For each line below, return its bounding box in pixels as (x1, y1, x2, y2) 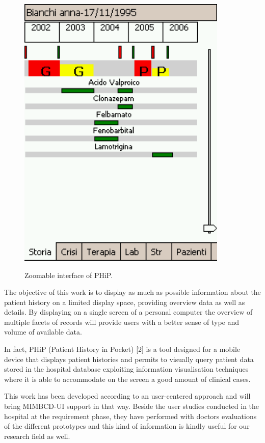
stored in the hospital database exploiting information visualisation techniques (4, 364, 249, 374)
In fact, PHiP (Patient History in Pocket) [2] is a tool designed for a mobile (4, 344, 241, 354)
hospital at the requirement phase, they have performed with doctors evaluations (4, 410, 257, 421)
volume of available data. (4, 326, 82, 337)
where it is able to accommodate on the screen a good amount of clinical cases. (4, 373, 251, 384)
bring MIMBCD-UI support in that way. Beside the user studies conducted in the (4, 401, 259, 411)
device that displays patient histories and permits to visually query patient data (4, 353, 254, 364)
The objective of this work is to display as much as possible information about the (4, 287, 261, 297)
